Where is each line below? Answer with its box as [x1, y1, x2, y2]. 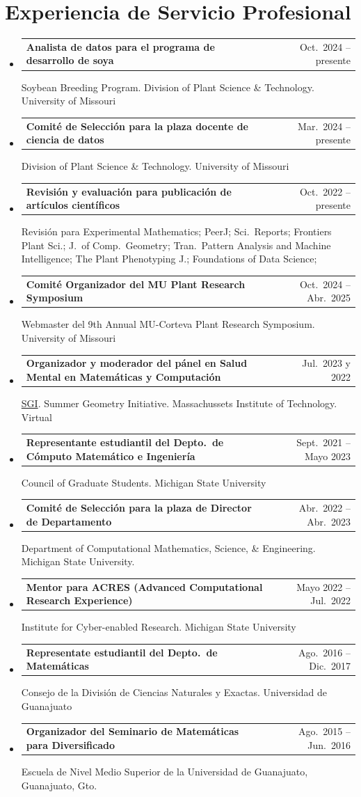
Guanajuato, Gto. [21, 778, 97, 792]
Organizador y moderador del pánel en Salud [26, 356, 248, 370]
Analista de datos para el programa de [26, 39, 215, 54]
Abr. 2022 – [298, 500, 351, 515]
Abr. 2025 [307, 290, 351, 305]
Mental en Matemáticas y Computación [26, 369, 221, 384]
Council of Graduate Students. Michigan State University [21, 475, 266, 489]
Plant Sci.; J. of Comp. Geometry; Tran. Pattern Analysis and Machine [21, 237, 331, 252]
